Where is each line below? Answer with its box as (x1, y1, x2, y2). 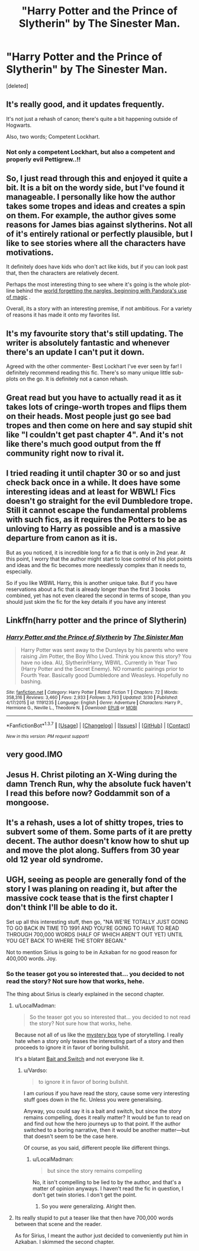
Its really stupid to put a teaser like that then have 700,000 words (14, 1214, 174, 1221)
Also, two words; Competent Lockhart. (6, 133, 101, 140)
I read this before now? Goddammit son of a (6, 788, 171, 798)
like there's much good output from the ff (6, 439, 161, 449)
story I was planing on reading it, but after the (6, 884, 178, 894)
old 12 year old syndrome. (6, 855, 104, 865)
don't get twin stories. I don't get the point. (32, 1191, 137, 1198)
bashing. (20, 678, 43, 685)
